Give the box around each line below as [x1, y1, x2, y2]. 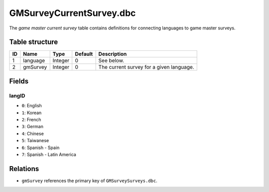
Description [98, 50, 127, 57]
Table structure [9, 38, 58, 46]
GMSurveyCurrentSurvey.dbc [9, 7, 136, 18]
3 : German [21, 124, 43, 130]
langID [9, 92, 25, 99]
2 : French [21, 117, 42, 122]
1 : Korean [21, 110, 42, 116]
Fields [9, 77, 29, 85]
